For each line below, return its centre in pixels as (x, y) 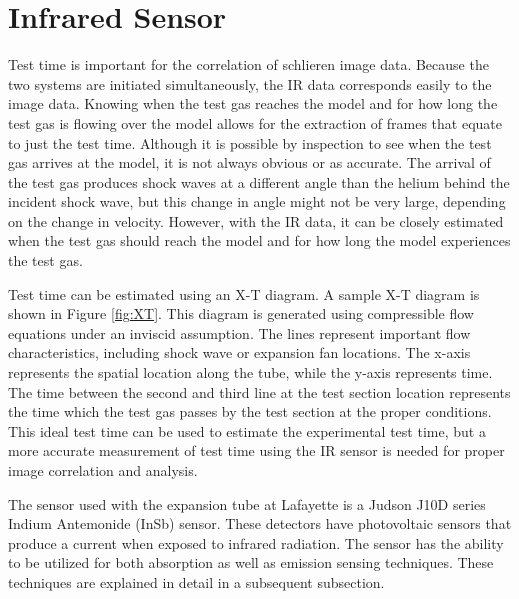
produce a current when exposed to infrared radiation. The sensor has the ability (256, 542)
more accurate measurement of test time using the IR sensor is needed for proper (256, 450)
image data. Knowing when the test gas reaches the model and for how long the (253, 103)
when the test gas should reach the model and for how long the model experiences (259, 240)
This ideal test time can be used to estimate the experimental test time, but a (247, 430)
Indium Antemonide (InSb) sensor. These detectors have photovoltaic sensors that (260, 523)
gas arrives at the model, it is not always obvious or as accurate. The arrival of (249, 162)
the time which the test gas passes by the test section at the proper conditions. (250, 411)
